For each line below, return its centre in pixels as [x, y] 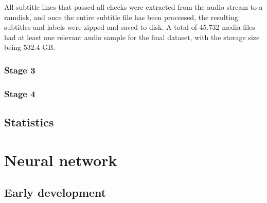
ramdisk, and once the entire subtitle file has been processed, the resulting [121, 17]
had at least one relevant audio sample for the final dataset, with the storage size [132, 37]
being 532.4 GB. [30, 47]
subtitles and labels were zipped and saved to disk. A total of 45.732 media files [130, 27]
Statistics [29, 122]
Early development [55, 192]
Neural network [61, 160]
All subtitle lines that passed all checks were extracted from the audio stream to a [133, 7]
